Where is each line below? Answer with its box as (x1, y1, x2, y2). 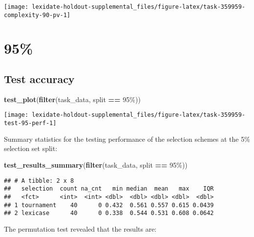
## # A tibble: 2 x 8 (4, 177, 74, 184)
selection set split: (4, 143, 58, 153)
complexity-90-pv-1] (4, 11, 71, 19)
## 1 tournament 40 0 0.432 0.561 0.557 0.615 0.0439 (4, 201, 214, 209)
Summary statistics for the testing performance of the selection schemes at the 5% (4, 133, 250, 144)
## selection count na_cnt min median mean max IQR (4, 185, 214, 193)
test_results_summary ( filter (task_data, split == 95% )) (4, 159, 188, 170)
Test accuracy (4, 71, 75, 86)
